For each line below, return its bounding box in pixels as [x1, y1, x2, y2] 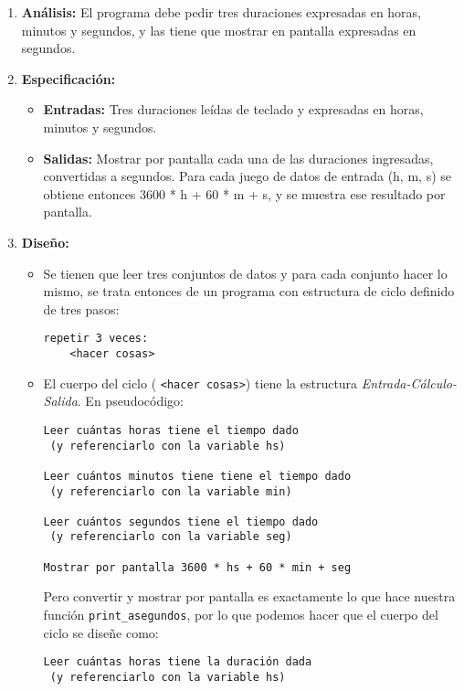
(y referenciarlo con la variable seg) [49, 530, 292, 544]
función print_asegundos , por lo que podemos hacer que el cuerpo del [43, 605, 438, 624]
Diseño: [21, 232, 69, 251]
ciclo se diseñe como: [43, 622, 159, 642]
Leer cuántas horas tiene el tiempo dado [43, 423, 299, 437]
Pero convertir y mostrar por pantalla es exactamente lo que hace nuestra [43, 587, 456, 606]
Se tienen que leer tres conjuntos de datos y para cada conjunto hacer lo [43, 263, 448, 282]
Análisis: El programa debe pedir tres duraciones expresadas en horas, [21, 3, 422, 21]
